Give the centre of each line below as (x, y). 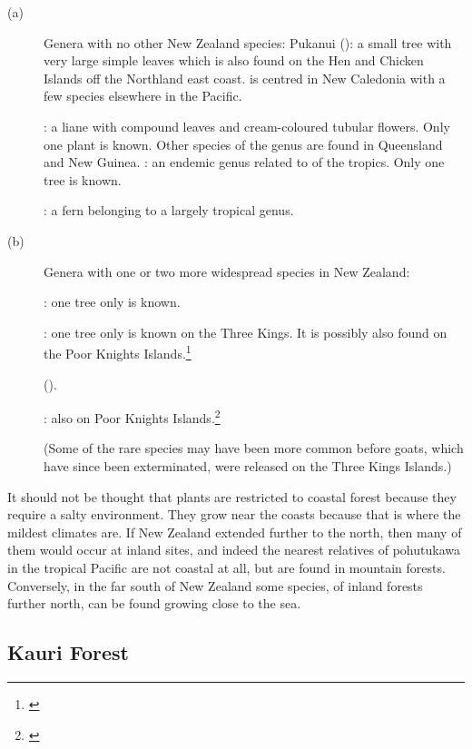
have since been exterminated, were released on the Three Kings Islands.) (248, 466)
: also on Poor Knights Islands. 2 (132, 416)
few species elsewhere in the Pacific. (143, 96)
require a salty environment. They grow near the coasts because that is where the (234, 514)
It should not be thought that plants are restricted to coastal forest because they (232, 496)
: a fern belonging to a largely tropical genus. (169, 210)
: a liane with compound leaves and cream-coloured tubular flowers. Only (247, 126)
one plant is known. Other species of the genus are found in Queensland (243, 144)
